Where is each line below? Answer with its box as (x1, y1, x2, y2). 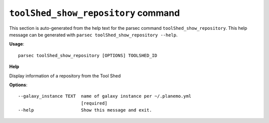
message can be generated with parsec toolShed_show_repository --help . (9, 32, 178, 38)
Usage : (9, 41, 24, 47)
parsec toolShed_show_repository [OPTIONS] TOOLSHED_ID (18, 53, 157, 58)
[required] (81, 100, 108, 106)
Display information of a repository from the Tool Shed (9, 72, 121, 79)
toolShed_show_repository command (9, 7, 180, 18)
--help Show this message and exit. (18, 107, 152, 113)
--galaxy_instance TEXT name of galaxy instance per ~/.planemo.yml (18, 93, 192, 99)
